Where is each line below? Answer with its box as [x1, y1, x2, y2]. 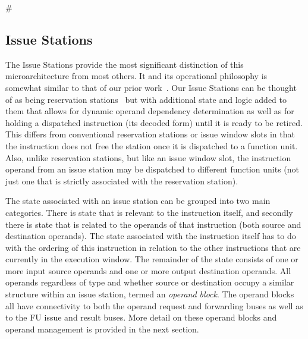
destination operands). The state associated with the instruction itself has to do [5, 230, 296, 242]
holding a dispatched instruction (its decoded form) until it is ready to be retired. [5, 116, 303, 128]
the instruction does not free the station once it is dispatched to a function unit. [5, 139, 298, 152]
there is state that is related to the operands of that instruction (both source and [5, 218, 301, 230]
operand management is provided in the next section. [5, 322, 199, 335]
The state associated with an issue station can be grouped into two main [5, 194, 271, 207]
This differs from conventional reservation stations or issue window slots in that [5, 128, 295, 140]
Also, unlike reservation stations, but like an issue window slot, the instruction [5, 151, 291, 164]
